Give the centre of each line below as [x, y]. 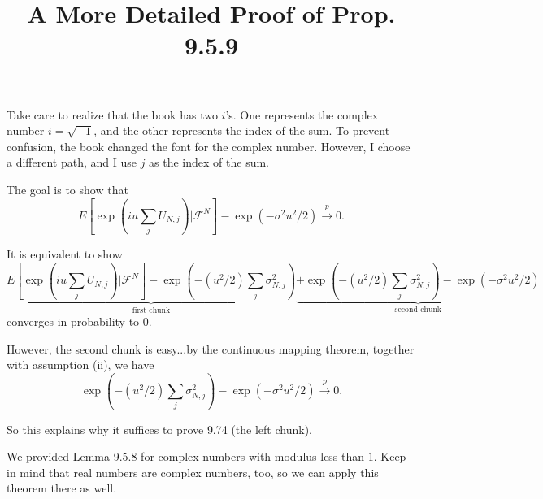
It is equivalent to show [65, 254]
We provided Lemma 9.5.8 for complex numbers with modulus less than [186, 456]
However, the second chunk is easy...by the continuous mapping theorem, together [211, 348]
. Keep [390, 456]
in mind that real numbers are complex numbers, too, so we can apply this [193, 472]
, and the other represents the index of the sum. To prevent [242, 130]
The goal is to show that [67, 189]
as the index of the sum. [209, 162]
